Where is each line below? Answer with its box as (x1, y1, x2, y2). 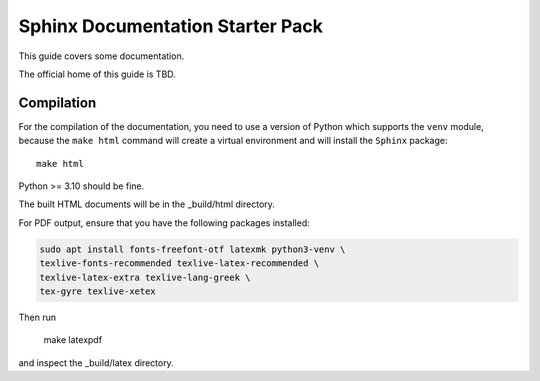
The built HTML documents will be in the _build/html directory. (18, 198, 275, 210)
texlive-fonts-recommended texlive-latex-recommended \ (39, 258, 320, 269)
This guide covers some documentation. (18, 50, 185, 62)
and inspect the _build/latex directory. (18, 356, 174, 369)
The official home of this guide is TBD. (18, 68, 177, 80)
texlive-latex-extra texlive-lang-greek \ (39, 271, 251, 283)
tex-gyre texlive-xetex (39, 285, 157, 297)
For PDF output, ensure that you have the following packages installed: (18, 216, 310, 229)
